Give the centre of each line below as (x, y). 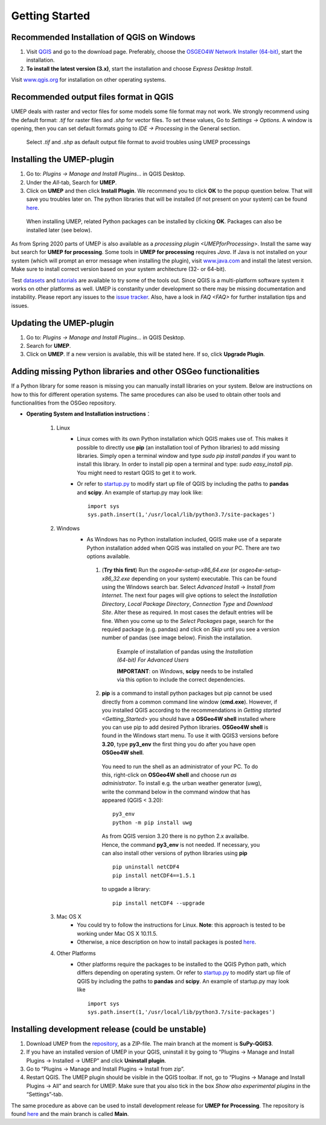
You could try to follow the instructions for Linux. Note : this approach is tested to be (181, 925)
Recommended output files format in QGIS (92, 97)
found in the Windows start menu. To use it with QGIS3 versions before (190, 735)
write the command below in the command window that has (176, 792)
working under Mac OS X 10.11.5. (117, 933)
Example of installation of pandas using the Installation (185, 651)
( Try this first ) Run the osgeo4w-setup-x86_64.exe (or (170, 570)
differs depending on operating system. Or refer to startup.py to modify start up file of (184, 973)
